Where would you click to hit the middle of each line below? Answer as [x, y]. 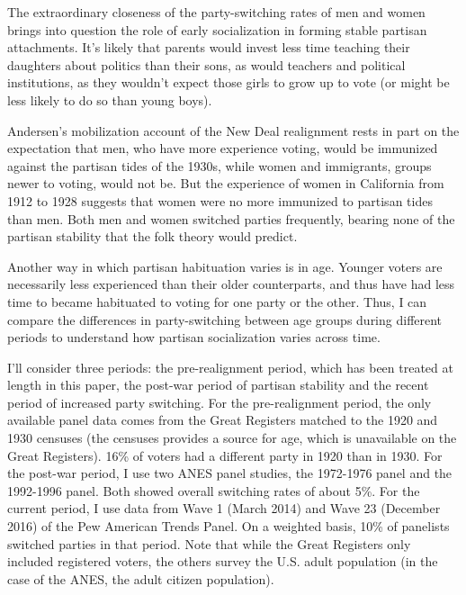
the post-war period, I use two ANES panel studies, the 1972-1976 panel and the [230, 473]
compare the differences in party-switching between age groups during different [225, 319]
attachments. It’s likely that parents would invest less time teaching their [209, 47]
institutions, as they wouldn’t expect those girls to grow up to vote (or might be [229, 82]
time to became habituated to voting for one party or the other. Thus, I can [217, 301]
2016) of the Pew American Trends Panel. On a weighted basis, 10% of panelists [229, 526]
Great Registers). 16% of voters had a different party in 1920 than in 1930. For [225, 455]
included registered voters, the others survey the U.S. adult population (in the [223, 561]
